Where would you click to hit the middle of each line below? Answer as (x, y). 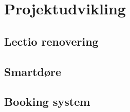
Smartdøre (33, 71)
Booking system (47, 101)
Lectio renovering (51, 41)
